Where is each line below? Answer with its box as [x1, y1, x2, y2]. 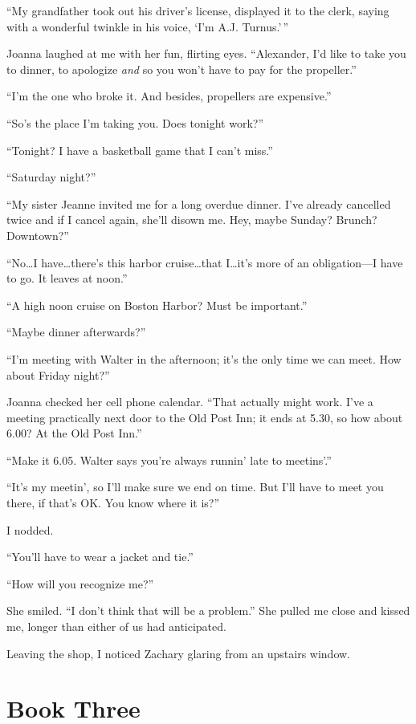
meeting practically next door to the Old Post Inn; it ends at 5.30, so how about [6, 409, 403, 425]
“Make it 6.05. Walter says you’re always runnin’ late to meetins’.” [6, 451, 332, 468]
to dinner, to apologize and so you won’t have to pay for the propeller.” [6, 60, 357, 77]
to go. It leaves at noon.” [6, 270, 128, 287]
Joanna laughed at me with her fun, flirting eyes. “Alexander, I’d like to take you [6, 45, 406, 62]
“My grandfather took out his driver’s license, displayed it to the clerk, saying [6, 2, 389, 18]
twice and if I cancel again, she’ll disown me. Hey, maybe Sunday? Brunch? [6, 211, 377, 228]
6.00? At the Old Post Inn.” [6, 425, 142, 441]
